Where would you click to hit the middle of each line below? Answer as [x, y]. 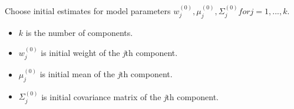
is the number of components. [79, 32]
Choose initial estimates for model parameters [88, 10]
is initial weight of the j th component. [109, 53]
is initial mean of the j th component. [106, 74]
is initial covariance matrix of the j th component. [130, 96]
